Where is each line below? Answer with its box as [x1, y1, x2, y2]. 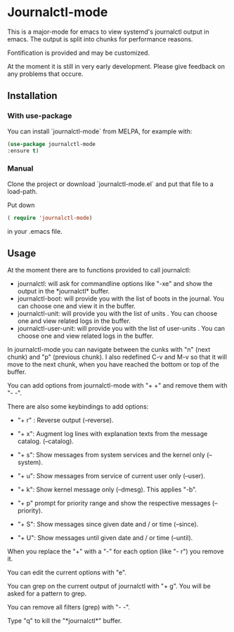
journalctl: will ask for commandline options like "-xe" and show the [17, 279, 213, 288]
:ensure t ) [7, 147, 39, 154]
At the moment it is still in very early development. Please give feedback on [7, 62, 226, 70]
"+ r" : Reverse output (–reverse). [17, 416, 114, 425]
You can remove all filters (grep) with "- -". [7, 603, 131, 612]
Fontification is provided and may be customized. [7, 48, 150, 57]
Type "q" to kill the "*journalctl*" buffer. [7, 617, 122, 625]
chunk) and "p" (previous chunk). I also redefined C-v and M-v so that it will [7, 353, 227, 362]
